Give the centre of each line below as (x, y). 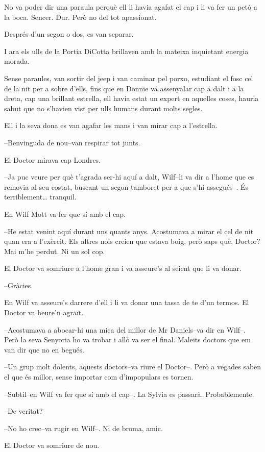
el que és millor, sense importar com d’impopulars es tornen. (99, 377)
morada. (17, 61)
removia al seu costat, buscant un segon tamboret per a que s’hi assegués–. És (126, 186)
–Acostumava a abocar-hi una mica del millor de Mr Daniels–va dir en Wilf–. (125, 329)
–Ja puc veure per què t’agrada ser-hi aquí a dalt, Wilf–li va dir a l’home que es (129, 177)
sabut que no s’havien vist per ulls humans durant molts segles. (103, 108)
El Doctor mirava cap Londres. (52, 159)
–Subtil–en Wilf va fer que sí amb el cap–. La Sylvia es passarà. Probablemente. (129, 394)
